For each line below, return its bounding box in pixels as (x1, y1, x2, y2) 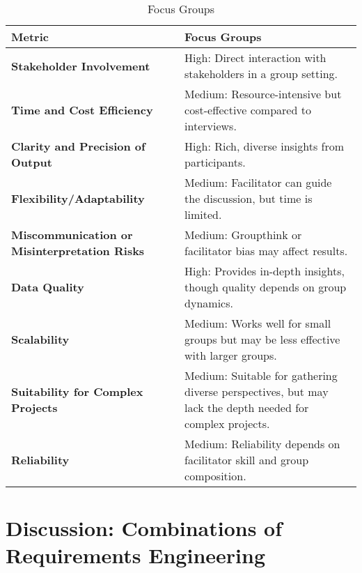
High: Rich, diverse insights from (184, 138, 345, 154)
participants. (184, 154, 246, 170)
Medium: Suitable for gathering (184, 367, 338, 383)
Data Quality (11, 279, 84, 295)
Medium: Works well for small (184, 315, 331, 331)
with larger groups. (184, 347, 277, 363)
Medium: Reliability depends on (184, 436, 340, 452)
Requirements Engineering (6, 541, 265, 570)
